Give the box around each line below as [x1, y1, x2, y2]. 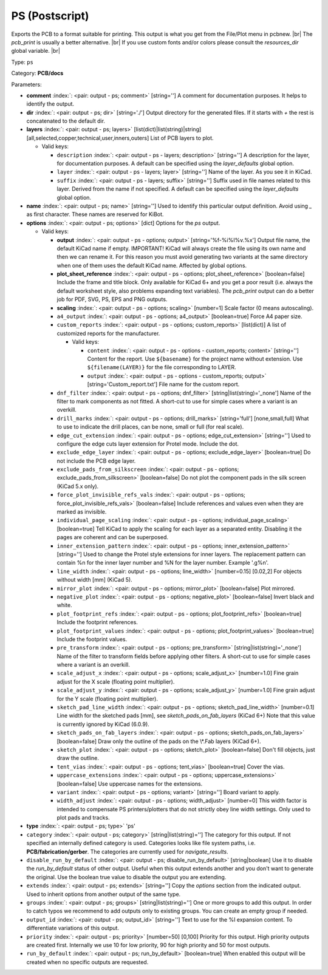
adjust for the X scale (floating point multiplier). [56, 678, 175, 685]
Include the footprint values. [56, 635, 128, 643]
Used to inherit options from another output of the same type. [26, 890, 181, 898]
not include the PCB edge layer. [56, 457, 136, 464]
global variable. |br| [11, 47, 61, 55]
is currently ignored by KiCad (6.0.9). [56, 720, 150, 728]
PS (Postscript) [11, 9, 89, 22]
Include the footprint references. [56, 619, 138, 626]
